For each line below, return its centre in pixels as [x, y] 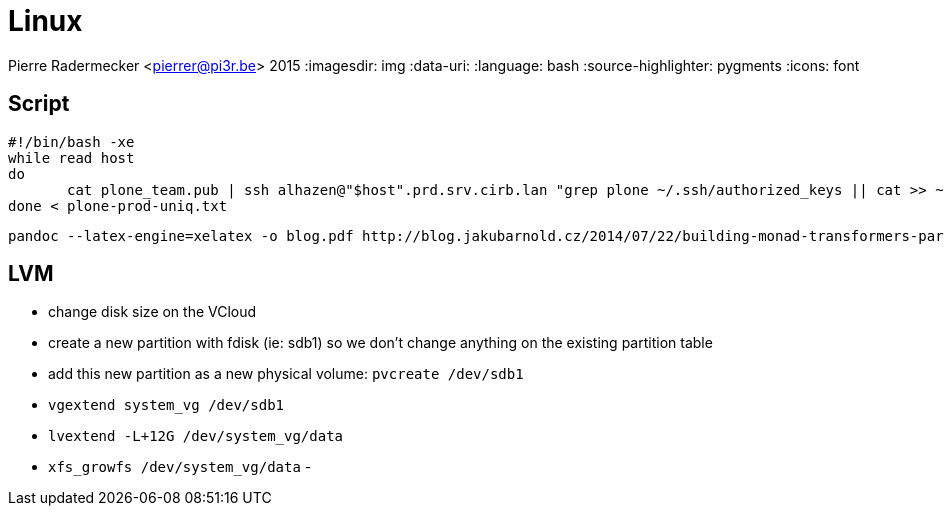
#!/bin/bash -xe [71, 141]
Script [39, 104]
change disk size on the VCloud [152, 312]
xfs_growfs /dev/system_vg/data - [180, 467]
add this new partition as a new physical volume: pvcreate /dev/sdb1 [286, 374]
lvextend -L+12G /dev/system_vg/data [196, 436]
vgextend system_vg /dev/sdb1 [166, 405]
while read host [71, 157]
